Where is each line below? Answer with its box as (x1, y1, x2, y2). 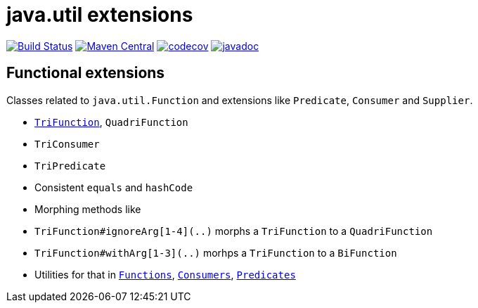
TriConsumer (34, 138, 100, 150)
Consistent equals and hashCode (34, 181, 193, 193)
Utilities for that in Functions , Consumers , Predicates (34, 268, 296, 281)
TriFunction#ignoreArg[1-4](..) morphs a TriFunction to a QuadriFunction (34, 224, 433, 237)
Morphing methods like (34, 203, 141, 215)
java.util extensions (6, 3, 193, 27)
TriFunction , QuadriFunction (34, 115, 188, 128)
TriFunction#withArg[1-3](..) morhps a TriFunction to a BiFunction (34, 246, 397, 259)
